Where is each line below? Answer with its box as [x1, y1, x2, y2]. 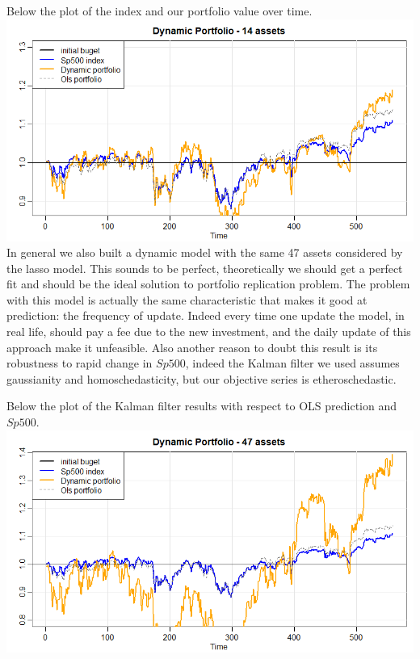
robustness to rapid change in [6, 355, 153, 371]
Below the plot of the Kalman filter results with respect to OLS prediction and [6, 397, 397, 414]
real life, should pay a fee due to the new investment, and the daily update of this [6, 323, 411, 340]
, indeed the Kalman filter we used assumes [185, 355, 400, 371]
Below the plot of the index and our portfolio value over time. [6, 2, 313, 19]
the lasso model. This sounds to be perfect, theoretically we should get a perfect [6, 259, 403, 276]
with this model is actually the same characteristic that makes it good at [6, 291, 367, 308]
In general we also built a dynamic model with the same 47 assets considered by [6, 244, 403, 261]
